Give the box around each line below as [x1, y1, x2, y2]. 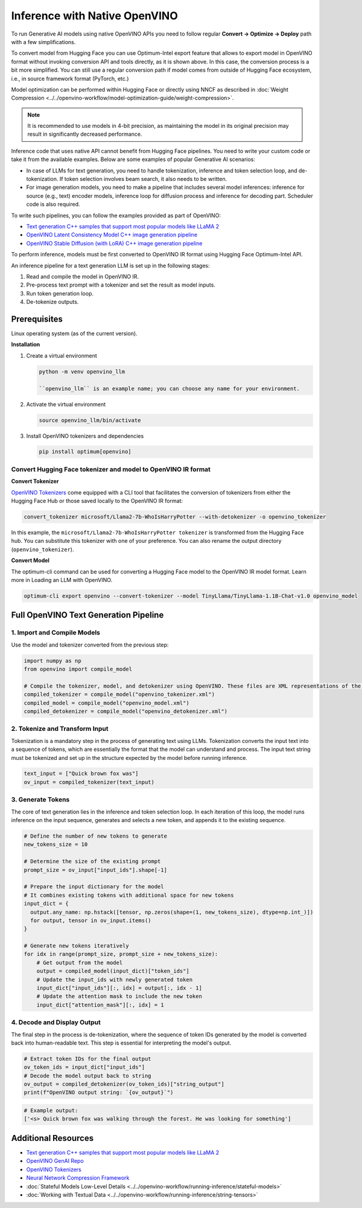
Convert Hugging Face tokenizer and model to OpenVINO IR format [11, 465, 211, 473]
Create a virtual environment [26, 352, 98, 359]
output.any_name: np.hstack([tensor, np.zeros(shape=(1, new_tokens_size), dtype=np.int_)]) [30, 908, 314, 915]
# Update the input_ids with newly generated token [36, 976, 193, 983]
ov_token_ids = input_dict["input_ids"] [24, 1064, 145, 1070]
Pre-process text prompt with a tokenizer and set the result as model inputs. [26, 281, 215, 289]
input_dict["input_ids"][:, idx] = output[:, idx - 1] [36, 985, 202, 991]
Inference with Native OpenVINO [11, 9, 178, 22]
